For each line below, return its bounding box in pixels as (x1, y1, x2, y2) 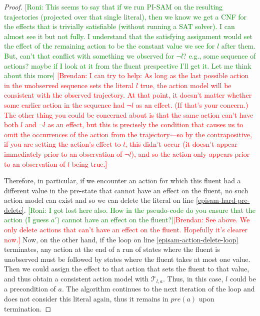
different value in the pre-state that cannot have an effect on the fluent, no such (4, 185, 248, 195)
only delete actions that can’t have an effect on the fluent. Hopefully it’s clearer (4, 224, 248, 235)
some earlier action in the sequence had (4, 99, 124, 110)
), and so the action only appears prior (131, 148, 250, 159)
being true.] (71, 158, 107, 169)
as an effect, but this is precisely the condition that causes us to (47, 119, 243, 130)
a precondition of (4, 283, 56, 294)
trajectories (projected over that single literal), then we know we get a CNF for (4, 11, 247, 22)
